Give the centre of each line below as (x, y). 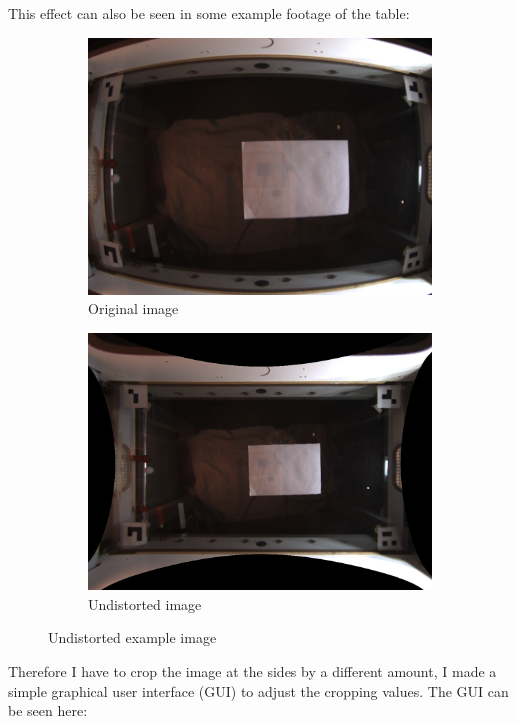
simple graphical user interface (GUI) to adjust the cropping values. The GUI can (258, 690)
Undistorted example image (132, 637)
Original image (133, 308)
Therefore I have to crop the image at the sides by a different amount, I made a (252, 670)
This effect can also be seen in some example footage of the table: (209, 13)
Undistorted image (145, 603)
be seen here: (48, 710)
